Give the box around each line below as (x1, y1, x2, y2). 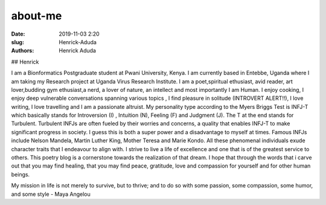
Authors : (11, 47, 34, 54)
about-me (11, 9, 62, 22)
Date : (11, 30, 25, 37)
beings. (11, 171, 30, 178)
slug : (11, 38, 24, 45)
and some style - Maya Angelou (11, 190, 91, 198)
